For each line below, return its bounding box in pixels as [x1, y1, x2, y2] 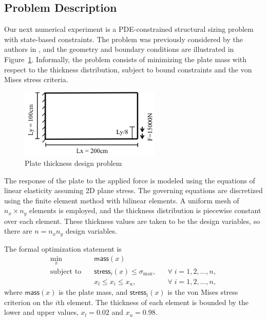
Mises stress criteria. [4, 74, 68, 85]
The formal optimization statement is [4, 243, 122, 254]
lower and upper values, [4, 307, 79, 317]
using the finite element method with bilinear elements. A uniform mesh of [4, 195, 239, 205]
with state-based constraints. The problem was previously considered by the [4, 33, 243, 44]
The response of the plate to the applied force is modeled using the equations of [4, 175, 255, 185]
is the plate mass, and [59, 287, 128, 297]
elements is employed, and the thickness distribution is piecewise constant [29, 205, 261, 216]
